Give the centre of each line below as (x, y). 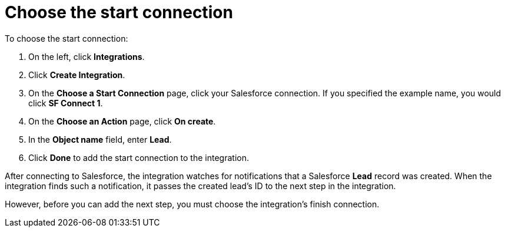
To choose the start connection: (67, 38)
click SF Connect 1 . (66, 103)
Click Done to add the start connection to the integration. (139, 157)
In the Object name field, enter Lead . (100, 139)
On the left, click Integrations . (87, 56)
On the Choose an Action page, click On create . (122, 121)
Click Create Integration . (77, 75)
